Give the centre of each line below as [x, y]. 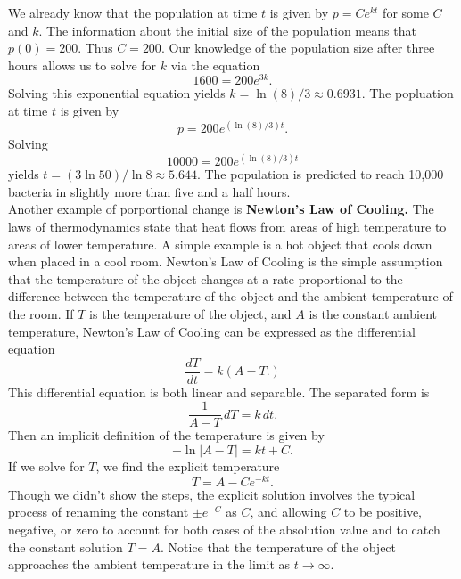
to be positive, [383, 512]
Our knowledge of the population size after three [302, 48]
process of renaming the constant [99, 512]
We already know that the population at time [133, 12]
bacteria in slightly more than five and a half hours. [149, 191]
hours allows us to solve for [82, 65]
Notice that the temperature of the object [282, 546]
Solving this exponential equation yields [117, 93]
